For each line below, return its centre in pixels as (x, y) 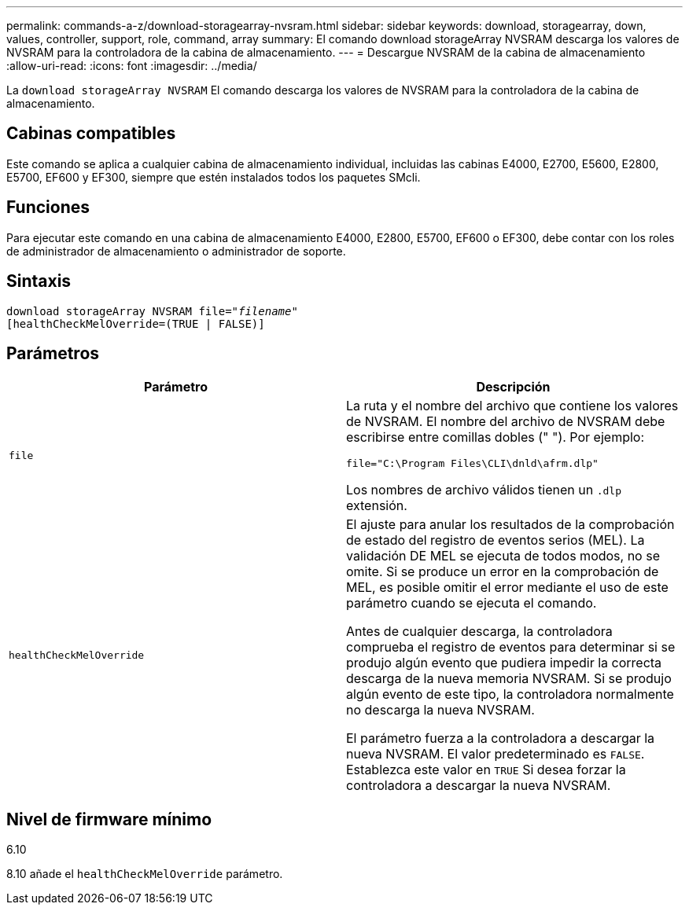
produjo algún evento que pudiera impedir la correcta (504, 663)
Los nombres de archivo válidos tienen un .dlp (484, 490)
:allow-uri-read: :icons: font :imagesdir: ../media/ (132, 66)
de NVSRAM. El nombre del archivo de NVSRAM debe (506, 422)
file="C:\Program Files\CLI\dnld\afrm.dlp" (472, 464)
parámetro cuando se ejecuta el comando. (472, 603)
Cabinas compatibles (91, 134)
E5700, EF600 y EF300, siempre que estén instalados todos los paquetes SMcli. (214, 177)
